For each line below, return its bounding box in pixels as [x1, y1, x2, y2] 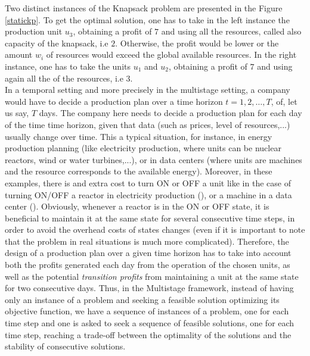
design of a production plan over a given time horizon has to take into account [5, 246, 292, 259]
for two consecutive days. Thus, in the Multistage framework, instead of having [5, 282, 294, 294]
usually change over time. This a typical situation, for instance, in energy [5, 130, 272, 142]
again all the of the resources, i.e [5, 71, 123, 84]
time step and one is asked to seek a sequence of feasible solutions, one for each [5, 317, 294, 329]
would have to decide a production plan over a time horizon [5, 95, 223, 107]
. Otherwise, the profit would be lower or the [115, 36, 279, 49]
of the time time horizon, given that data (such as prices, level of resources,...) [5, 118, 290, 130]
